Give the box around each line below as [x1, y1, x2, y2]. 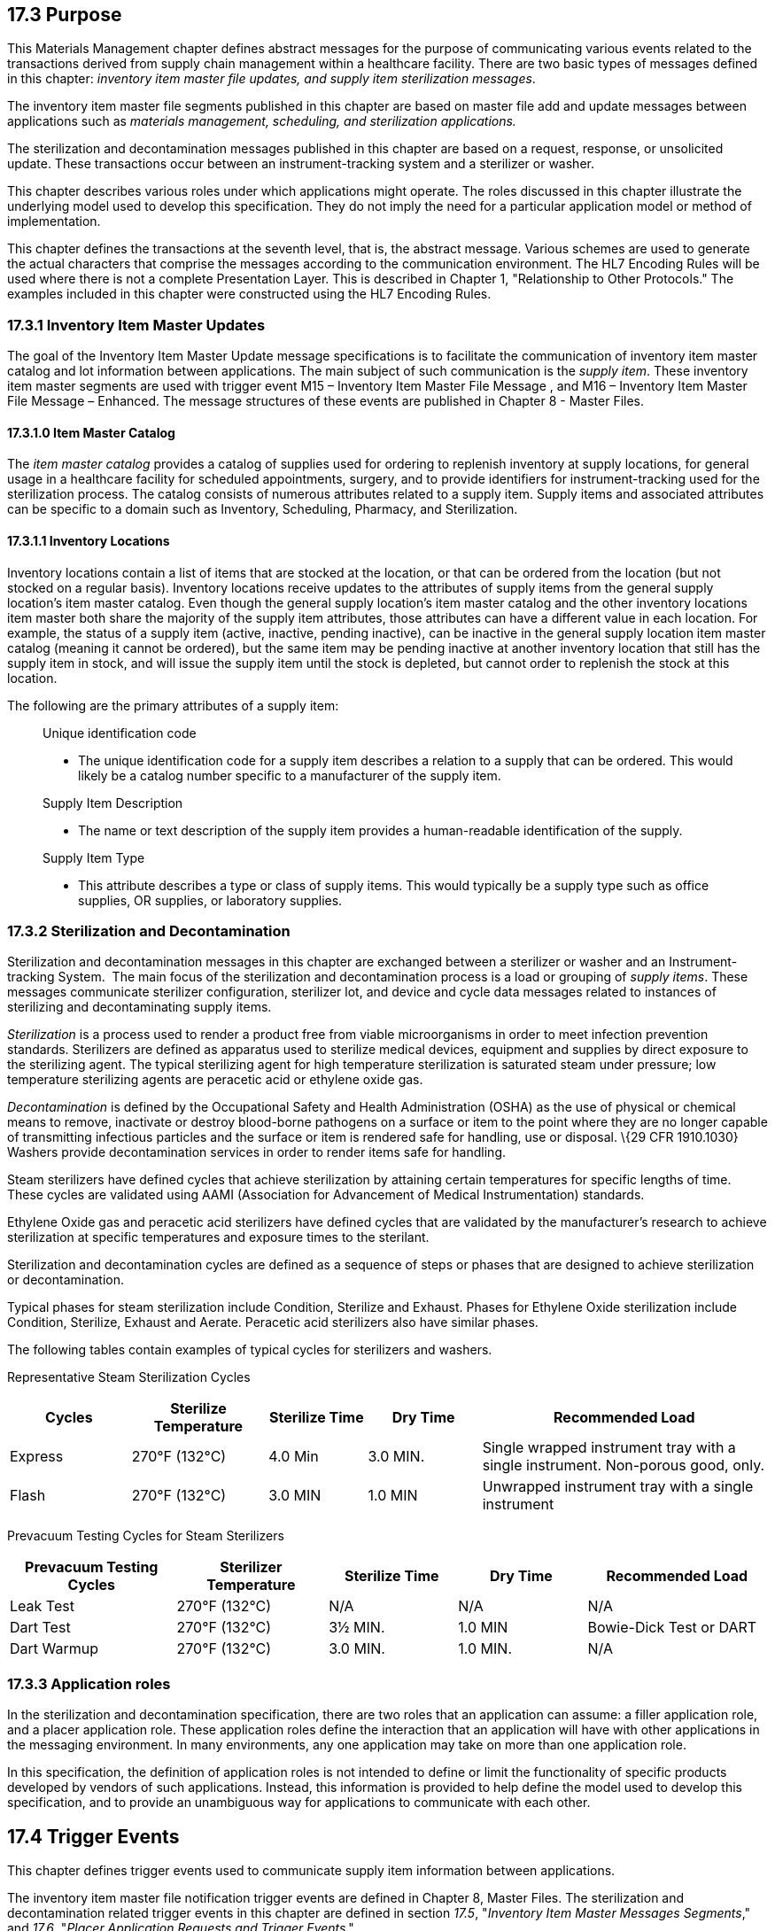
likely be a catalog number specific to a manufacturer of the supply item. [78, 767, 501, 783]
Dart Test [10, 1618, 71, 1637]
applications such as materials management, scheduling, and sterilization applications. [7, 113, 516, 129]
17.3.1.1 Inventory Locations [7, 533, 170, 548]
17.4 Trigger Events [7, 1825, 180, 1848]
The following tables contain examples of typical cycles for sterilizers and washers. [7, 1342, 492, 1358]
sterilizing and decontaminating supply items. [7, 999, 272, 1015]
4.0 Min [268, 1447, 319, 1466]
